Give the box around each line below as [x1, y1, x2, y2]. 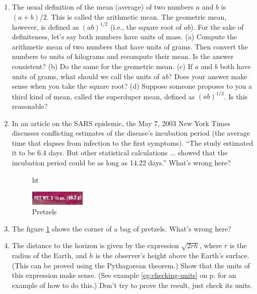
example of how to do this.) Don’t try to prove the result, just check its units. [12, 279, 252, 290]
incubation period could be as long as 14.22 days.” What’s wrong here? [12, 157, 231, 167]
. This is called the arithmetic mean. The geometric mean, [46, 11, 227, 22]
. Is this [224, 91, 248, 101]
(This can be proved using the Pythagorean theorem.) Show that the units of [12, 260, 250, 270]
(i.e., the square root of [110, 21, 182, 32]
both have [220, 61, 251, 72]
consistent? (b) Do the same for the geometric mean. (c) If [12, 61, 193, 72]
